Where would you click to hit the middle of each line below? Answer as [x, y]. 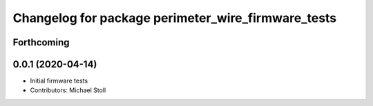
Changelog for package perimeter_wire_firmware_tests [175, 18]
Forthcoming [41, 42]
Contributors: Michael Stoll [68, 90]
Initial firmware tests [59, 81]
